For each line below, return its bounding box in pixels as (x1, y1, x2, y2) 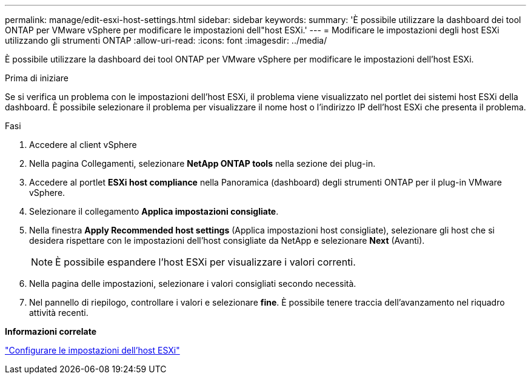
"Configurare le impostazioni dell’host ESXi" (5, 345, 180, 355)
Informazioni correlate (5, 326, 97, 337)
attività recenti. (29, 307, 88, 318)
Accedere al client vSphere (29, 139, 137, 150)
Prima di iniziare (5, 73, 68, 83)
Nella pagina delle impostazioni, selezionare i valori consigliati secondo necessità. (29, 278, 356, 289)
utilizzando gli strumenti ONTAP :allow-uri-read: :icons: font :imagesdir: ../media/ (5, 35, 327, 45)
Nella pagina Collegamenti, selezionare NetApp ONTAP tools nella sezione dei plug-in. (29, 158, 376, 169)
